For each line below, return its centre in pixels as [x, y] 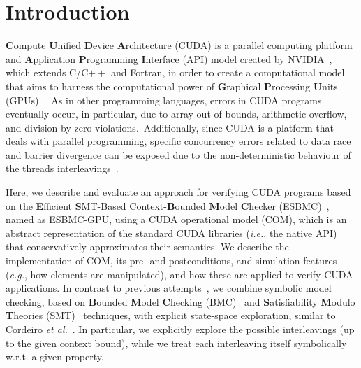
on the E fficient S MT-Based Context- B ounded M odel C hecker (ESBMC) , [168, 205]
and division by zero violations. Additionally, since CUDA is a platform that [170, 127]
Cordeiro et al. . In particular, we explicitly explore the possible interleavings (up [180, 329]
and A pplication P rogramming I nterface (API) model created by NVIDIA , [169, 58]
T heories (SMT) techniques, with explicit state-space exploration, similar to [171, 315]
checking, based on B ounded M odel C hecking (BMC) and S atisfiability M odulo [180, 301]
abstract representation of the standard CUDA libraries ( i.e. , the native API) [171, 233]
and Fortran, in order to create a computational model [228, 72]
